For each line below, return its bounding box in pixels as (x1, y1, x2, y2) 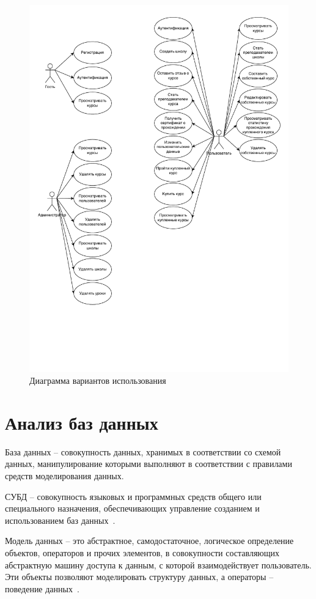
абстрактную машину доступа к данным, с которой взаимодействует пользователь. (5, 558, 312, 571)
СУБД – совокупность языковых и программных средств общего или (5, 490, 262, 502)
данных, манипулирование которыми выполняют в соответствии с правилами (5, 457, 292, 470)
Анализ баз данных (5, 410, 158, 435)
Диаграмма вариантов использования (29, 374, 166, 387)
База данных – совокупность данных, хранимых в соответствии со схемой (5, 445, 281, 458)
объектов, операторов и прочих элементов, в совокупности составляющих (5, 546, 280, 559)
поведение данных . (5, 582, 79, 595)
